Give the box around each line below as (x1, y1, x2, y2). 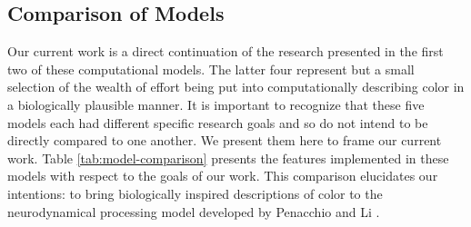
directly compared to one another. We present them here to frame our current (7, 131, 442, 150)
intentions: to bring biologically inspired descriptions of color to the (7, 183, 383, 202)
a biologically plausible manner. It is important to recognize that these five (7, 94, 425, 113)
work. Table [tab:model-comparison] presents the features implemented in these (7, 148, 449, 167)
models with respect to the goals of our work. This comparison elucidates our (7, 166, 438, 185)
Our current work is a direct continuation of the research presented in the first (7, 42, 444, 61)
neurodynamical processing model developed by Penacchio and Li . (7, 202, 380, 221)
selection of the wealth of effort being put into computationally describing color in (7, 77, 465, 96)
